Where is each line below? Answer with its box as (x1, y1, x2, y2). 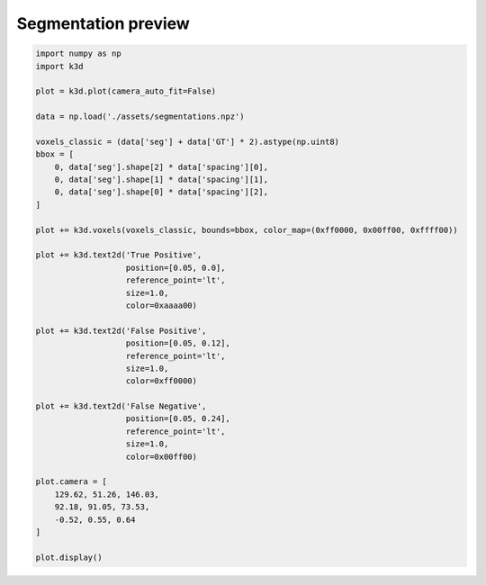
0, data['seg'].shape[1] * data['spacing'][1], (54, 175, 269, 184)
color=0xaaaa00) (125, 300, 198, 310)
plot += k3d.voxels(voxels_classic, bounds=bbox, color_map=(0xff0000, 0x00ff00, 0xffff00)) (35, 225, 458, 235)
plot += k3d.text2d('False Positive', (35, 325, 207, 336)
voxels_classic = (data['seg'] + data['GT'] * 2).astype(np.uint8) (35, 136, 340, 147)
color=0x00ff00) (125, 451, 198, 462)
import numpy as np (35, 49, 121, 58)
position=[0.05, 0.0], (125, 262, 226, 273)
